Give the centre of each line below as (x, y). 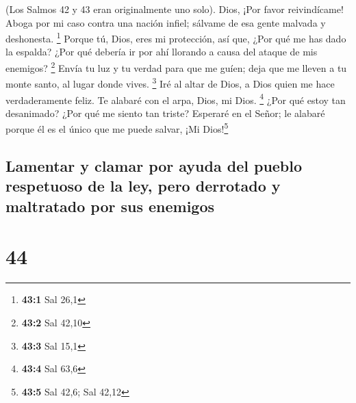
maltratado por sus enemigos (110, 206)
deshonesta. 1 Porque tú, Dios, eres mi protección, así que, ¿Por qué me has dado (176, 37)
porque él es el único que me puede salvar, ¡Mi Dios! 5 (117, 128)
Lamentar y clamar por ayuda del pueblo (154, 166)
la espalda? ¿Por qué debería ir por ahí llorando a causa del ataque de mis (162, 52)
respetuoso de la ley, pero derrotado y (143, 186)
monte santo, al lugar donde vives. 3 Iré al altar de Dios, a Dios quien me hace (170, 82)
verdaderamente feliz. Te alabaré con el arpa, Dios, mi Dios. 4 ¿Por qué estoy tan (176, 99)
